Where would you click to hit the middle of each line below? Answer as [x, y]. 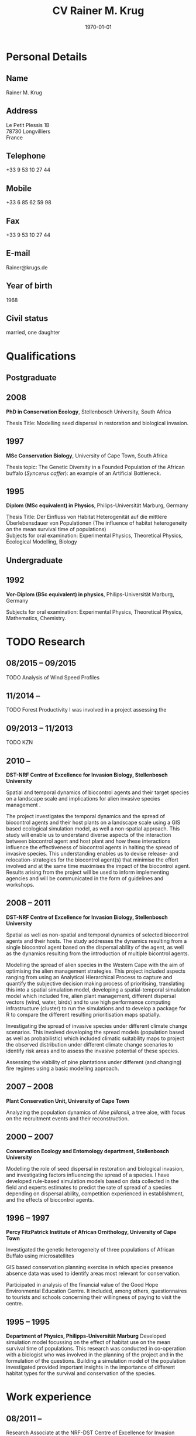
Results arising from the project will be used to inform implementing [88, 872]
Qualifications [41, 356]
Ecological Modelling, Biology [42, 542]
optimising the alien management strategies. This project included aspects [96, 971]
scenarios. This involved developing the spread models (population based [95, 1032]
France [15, 137]
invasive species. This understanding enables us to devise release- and [92, 854]
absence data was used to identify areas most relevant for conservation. [93, 1273]
